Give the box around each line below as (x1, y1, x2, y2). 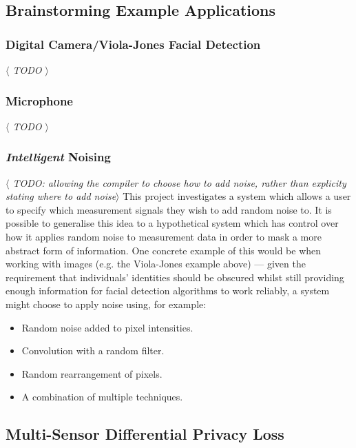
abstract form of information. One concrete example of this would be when (6, 243, 322, 257)
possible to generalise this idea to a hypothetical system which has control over (6, 216, 339, 230)
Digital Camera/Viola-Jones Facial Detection (6, 35, 261, 52)
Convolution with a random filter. (21, 343, 165, 358)
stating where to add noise (6, 189, 116, 203)
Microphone (6, 92, 73, 109)
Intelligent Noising (6, 148, 111, 165)
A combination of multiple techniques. (21, 389, 183, 404)
